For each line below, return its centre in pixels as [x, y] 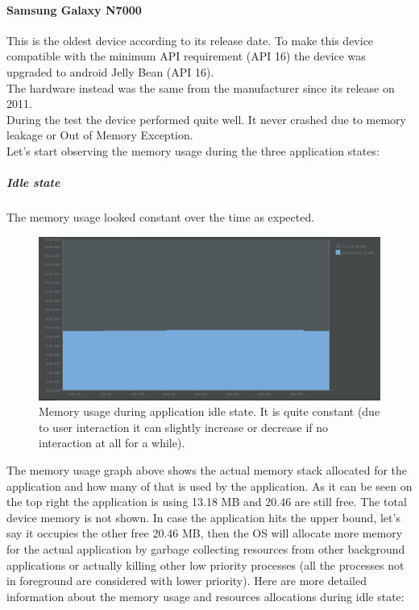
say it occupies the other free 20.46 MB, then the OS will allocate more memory [205, 533]
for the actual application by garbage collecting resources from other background [206, 548]
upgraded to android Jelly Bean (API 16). [110, 71]
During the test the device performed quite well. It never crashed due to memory [206, 119]
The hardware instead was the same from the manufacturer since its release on [201, 87]
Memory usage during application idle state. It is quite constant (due [209, 411]
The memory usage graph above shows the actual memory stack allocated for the [207, 469]
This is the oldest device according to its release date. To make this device [190, 40]
